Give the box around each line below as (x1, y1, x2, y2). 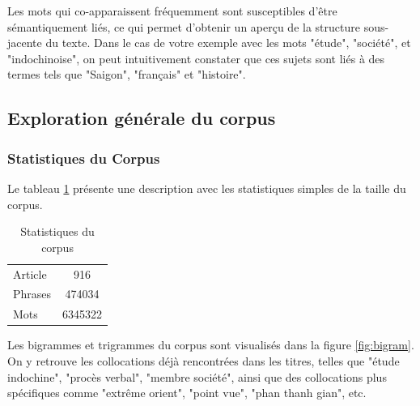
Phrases (13, 285, 52, 302)
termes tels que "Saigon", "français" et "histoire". (7, 66, 246, 83)
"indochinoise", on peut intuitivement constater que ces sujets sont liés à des (7, 49, 385, 66)
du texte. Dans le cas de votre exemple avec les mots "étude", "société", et (45, 34, 411, 51)
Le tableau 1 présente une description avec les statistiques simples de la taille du (7, 179, 406, 196)
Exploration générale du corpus (7, 105, 276, 130)
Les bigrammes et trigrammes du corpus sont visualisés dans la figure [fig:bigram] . (7, 336, 414, 353)
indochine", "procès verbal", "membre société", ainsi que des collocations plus (7, 368, 387, 385)
